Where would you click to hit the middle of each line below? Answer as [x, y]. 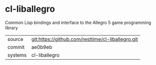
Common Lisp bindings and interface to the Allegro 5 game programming [78, 22]
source [15, 39]
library [11, 27]
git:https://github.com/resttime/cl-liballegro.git [85, 39]
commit [16, 47]
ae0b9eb [42, 47]
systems [17, 55]
